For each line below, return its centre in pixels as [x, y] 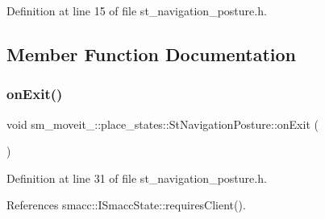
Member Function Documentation [152, 54]
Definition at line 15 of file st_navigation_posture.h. [137, 10]
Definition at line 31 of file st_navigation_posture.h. [137, 178]
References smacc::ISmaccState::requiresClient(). [126, 205]
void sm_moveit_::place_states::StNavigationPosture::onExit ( [162, 124]
